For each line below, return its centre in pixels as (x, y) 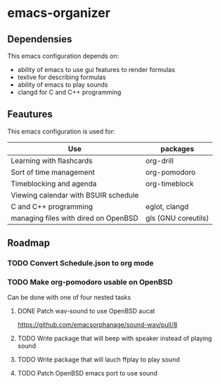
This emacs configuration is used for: (61, 131)
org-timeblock (170, 184)
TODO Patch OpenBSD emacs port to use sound (88, 373)
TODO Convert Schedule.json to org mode (80, 263)
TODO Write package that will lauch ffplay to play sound (99, 360)
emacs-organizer (59, 13)
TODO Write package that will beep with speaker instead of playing (115, 338)
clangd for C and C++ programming (69, 92)
